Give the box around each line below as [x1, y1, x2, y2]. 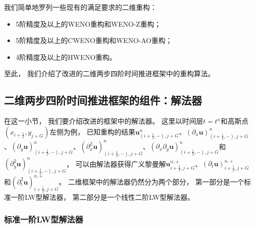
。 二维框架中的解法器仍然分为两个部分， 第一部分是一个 [59, 176, 244, 186]
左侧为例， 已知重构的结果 [49, 126, 135, 137]
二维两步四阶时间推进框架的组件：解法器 [4, 92, 202, 108]
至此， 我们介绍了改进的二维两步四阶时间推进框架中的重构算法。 [4, 68, 215, 79]
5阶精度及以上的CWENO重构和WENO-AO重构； [15, 35, 173, 46]
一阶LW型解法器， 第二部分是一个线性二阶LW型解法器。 [10, 192, 194, 202]
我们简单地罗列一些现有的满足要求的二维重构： [4, 2, 157, 12]
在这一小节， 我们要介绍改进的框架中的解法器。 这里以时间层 [4, 116, 203, 126]
